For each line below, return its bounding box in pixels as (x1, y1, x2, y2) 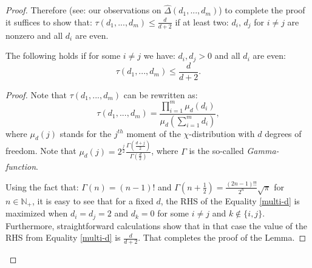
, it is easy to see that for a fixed (32, 194, 154, 207)
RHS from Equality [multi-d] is (5, 231, 121, 244)
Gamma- (246, 144, 279, 157)
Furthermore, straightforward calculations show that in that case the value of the (5, 219, 307, 232)
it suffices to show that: (5, 15, 92, 28)
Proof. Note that (5, 88, 67, 101)
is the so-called (189, 144, 244, 157)
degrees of (265, 127, 302, 139)
